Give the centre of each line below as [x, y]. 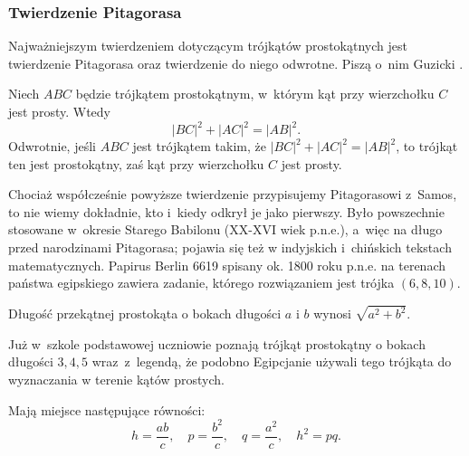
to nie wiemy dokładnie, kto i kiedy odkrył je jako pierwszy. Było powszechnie [226, 211]
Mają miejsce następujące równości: [107, 409]
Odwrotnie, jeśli [52, 146]
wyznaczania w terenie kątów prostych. [116, 379]
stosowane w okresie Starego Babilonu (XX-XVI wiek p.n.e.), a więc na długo [225, 229]
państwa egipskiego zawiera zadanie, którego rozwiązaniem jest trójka [201, 283]
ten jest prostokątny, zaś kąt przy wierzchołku [136, 163]
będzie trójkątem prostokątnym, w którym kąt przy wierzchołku [255, 94]
